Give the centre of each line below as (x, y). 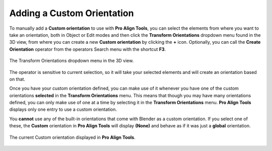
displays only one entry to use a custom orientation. (63, 109)
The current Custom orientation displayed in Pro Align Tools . (73, 137)
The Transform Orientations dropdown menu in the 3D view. (72, 61)
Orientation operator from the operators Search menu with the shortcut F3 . (88, 49)
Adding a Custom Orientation (72, 13)
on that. (17, 79)
